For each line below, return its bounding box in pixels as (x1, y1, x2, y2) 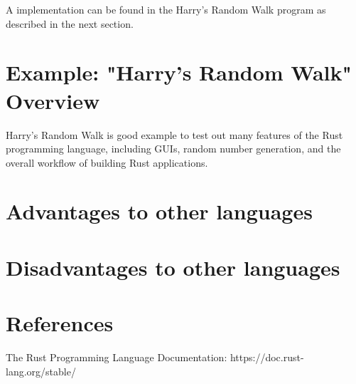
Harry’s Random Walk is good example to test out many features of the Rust (6, 127, 343, 142)
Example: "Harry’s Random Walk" (6, 58, 352, 87)
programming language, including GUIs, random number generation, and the (6, 141, 341, 156)
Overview (6, 85, 100, 115)
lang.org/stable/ (6, 363, 76, 378)
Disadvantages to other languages (6, 252, 340, 281)
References (6, 308, 114, 338)
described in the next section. (6, 16, 134, 31)
